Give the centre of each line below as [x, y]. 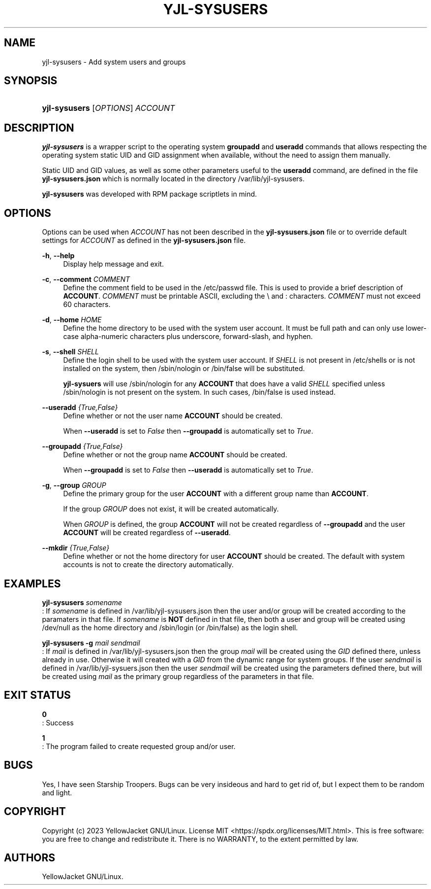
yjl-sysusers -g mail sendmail [91, 643]
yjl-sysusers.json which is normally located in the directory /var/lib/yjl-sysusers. [173, 179]
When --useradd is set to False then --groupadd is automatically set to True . [188, 431]
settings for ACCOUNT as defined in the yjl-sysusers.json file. [144, 240]
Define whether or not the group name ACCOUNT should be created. [175, 455]
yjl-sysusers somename [82, 602]
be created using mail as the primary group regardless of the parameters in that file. [178, 676]
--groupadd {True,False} [82, 446]
